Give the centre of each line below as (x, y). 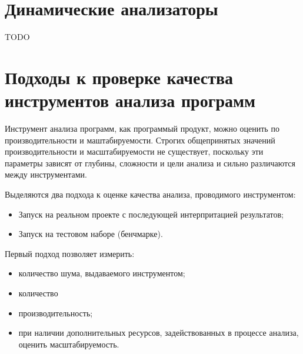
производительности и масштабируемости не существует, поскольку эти (134, 151)
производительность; (56, 313)
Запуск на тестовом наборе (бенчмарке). (91, 234)
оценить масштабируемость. (69, 344)
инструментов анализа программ (130, 100)
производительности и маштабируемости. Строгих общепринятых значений (140, 140)
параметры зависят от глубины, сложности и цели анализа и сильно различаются (150, 163)
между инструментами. (46, 174)
